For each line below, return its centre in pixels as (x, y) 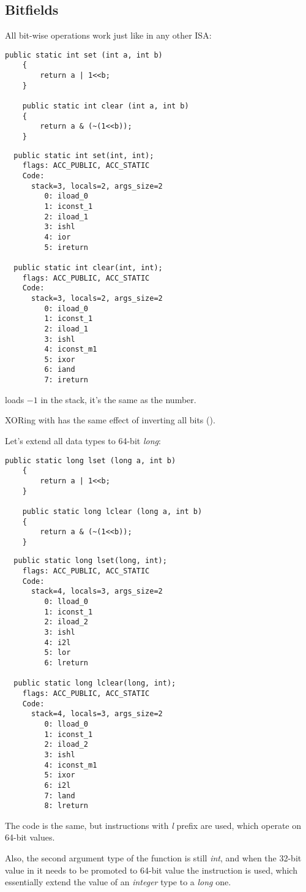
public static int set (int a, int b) (84, 55)
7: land (60, 796)
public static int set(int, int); (84, 155)
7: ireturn (66, 380)
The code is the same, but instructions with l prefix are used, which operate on (153, 825)
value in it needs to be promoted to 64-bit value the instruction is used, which (151, 870)
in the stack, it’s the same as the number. (118, 399)
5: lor (58, 653)
